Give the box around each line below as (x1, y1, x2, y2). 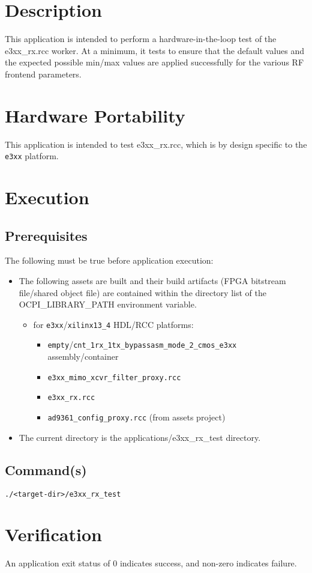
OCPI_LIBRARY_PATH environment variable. (19, 298, 197, 311)
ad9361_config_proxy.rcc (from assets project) (47, 411, 226, 423)
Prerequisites (5, 226, 88, 244)
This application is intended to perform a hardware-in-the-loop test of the (5, 32, 277, 45)
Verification (5, 522, 102, 547)
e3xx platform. (5, 150, 59, 162)
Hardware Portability (5, 103, 185, 127)
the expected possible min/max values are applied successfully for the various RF (5, 56, 304, 68)
